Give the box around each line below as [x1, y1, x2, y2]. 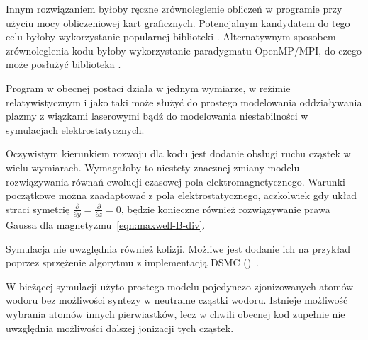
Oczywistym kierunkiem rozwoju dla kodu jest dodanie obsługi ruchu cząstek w [6, 146, 351, 161]
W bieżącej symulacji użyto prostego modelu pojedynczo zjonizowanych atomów [6, 278, 354, 293]
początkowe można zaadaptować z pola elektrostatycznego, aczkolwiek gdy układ [6, 188, 357, 203]
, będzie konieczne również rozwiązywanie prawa [121, 201, 330, 216]
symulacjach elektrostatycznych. [6, 122, 145, 137]
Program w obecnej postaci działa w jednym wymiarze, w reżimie [6, 80, 291, 95]
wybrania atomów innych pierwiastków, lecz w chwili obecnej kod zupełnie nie [6, 307, 345, 321]
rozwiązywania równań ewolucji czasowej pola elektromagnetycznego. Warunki [6, 174, 345, 188]
